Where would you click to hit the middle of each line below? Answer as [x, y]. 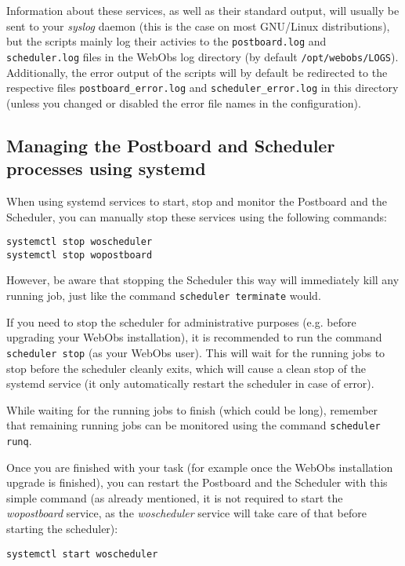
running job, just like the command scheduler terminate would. [164, 296]
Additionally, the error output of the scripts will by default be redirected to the [197, 72]
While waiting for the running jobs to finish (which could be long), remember [192, 409]
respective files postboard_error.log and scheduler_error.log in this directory [202, 88]
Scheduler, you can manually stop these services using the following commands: [197, 216]
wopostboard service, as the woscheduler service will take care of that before [186, 513]
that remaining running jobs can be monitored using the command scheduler [193, 425]
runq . [19, 440]
